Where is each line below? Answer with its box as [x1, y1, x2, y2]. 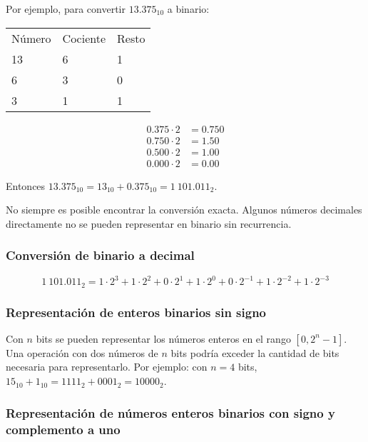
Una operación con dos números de [6, 345, 158, 360]
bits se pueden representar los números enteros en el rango [36, 331, 291, 346]
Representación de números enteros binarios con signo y [6, 403, 335, 421]
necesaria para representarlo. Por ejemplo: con [6, 359, 208, 374]
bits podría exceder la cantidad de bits [170, 345, 339, 360]
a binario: [167, 1, 210, 16]
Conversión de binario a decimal [6, 246, 195, 264]
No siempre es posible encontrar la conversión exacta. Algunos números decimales [6, 202, 362, 217]
